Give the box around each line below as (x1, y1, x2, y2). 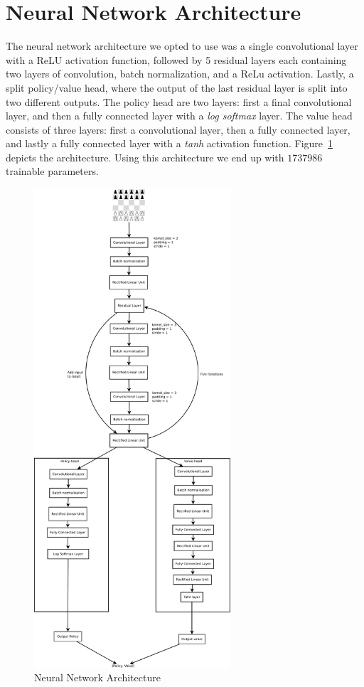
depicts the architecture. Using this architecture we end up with (6, 149, 284, 164)
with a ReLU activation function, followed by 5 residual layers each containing (6, 52, 347, 67)
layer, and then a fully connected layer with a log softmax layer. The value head (6, 108, 353, 123)
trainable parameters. (6, 164, 99, 179)
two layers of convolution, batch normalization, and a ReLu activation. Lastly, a (6, 66, 354, 81)
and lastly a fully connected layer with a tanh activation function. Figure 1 (6, 136, 333, 151)
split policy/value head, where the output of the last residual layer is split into (6, 80, 348, 95)
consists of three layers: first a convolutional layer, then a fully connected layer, (6, 122, 350, 137)
